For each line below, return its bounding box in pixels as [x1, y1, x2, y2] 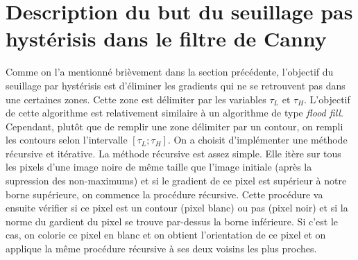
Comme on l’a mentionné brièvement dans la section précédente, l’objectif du [6, 64, 334, 79]
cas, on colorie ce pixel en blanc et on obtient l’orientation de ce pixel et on [6, 227, 326, 242]
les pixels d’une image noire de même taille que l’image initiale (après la [6, 159, 312, 174]
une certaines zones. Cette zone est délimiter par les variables [6, 92, 266, 106]
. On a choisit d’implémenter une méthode [167, 132, 348, 147]
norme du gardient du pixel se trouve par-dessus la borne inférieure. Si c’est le [6, 214, 338, 228]
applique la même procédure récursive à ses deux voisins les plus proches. [6, 241, 317, 256]
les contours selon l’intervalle [6, 132, 128, 147]
